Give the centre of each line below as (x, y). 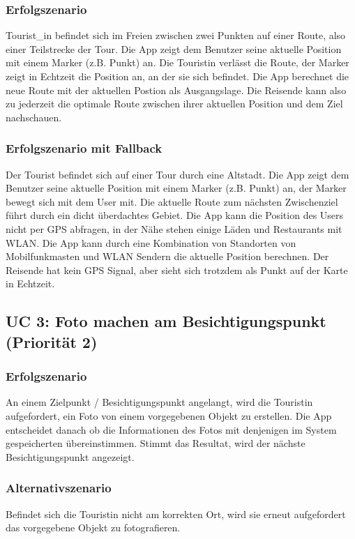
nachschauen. (34, 117)
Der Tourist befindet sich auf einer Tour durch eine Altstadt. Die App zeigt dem (177, 174)
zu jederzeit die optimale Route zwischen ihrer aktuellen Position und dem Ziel (174, 104)
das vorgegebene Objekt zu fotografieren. (93, 527)
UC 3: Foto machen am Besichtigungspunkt (166, 321)
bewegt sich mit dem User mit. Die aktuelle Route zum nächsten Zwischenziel (172, 201)
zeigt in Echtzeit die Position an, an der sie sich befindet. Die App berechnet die (177, 76)
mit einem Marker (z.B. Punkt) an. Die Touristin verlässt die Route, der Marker (177, 62)
